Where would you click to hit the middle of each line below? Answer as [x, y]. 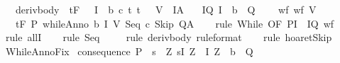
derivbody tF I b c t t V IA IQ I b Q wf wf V [166, 9]
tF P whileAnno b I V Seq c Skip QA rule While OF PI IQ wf [175, 23]
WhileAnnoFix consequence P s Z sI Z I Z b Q [129, 51]
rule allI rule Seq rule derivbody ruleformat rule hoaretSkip [169, 37]
